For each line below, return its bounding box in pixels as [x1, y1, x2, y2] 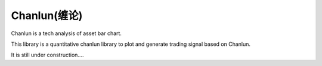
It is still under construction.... [11, 51, 84, 59]
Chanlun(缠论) [11, 9, 83, 22]
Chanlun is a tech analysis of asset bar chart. [11, 30, 122, 37]
